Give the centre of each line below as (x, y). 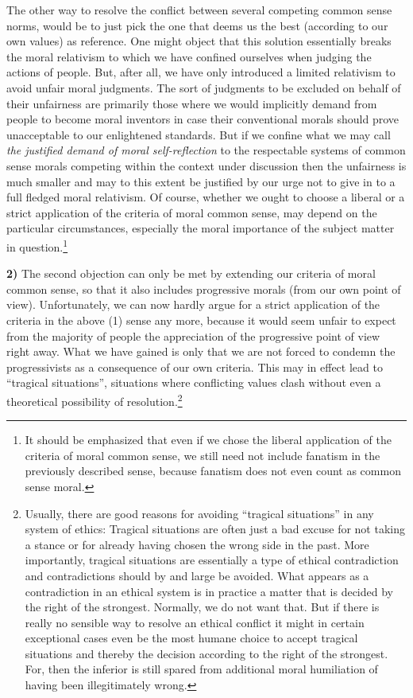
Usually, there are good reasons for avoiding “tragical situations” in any (199, 513)
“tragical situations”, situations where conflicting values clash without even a (194, 382)
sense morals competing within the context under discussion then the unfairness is (206, 165)
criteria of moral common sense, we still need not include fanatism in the (203, 455)
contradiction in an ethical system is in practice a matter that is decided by (209, 591)
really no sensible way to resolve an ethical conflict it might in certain (195, 622)
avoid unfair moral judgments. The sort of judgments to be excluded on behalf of (204, 87)
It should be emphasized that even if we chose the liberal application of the (208, 440)
